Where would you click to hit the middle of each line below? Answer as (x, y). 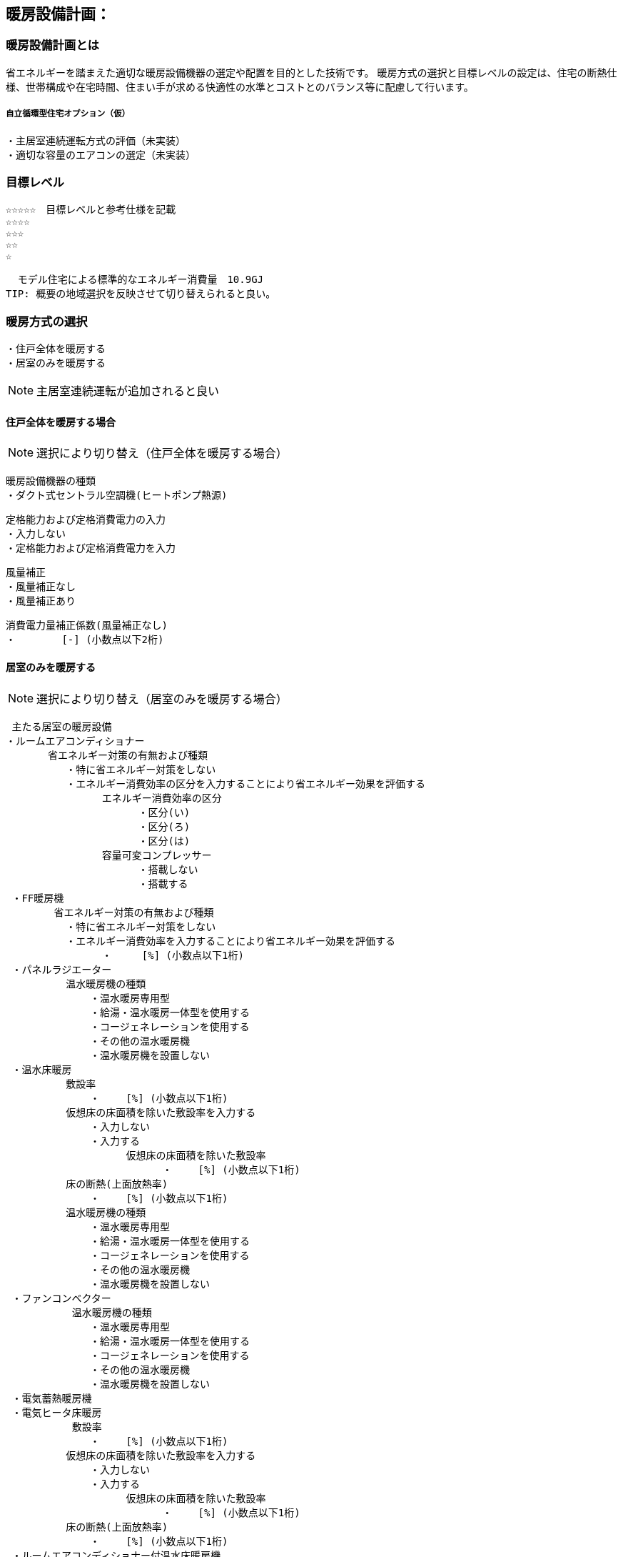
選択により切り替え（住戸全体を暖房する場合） (162, 453)
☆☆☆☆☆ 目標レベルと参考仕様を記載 (91, 210)
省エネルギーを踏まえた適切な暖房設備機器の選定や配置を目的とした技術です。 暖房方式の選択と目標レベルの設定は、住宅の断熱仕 (311, 72)
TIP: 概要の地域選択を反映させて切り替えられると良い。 (141, 294)
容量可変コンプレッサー (157, 855)
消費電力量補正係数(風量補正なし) (87, 626)
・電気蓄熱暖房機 (52, 1398)
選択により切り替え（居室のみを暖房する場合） (162, 698)
